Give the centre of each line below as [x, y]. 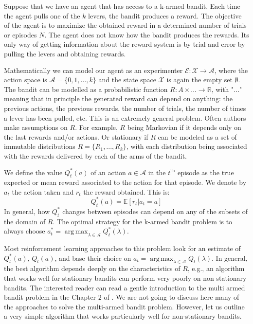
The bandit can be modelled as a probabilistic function [86, 89]
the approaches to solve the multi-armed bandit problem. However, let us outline [124, 306]
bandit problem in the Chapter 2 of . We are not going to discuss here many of [122, 297]
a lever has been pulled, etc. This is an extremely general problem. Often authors [125, 117]
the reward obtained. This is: [126, 191]
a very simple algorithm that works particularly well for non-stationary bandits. [123, 316]
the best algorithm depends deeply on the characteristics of [92, 268]
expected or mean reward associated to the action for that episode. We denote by [125, 182]
